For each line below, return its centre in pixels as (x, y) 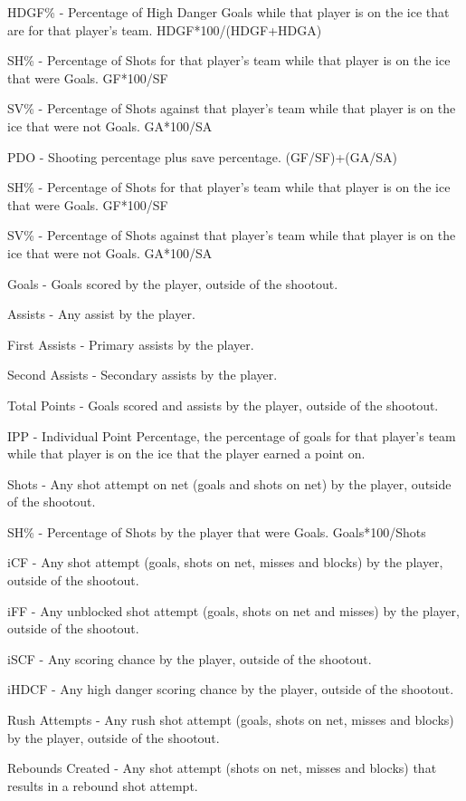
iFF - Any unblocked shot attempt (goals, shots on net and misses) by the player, (233, 610)
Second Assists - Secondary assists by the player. (143, 375)
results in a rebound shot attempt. (103, 785)
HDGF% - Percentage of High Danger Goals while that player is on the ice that (228, 12)
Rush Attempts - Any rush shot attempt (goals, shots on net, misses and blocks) (231, 720)
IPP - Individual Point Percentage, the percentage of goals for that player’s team (232, 435)
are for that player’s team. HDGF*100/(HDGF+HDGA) (165, 29)
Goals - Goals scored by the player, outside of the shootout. (173, 283)
